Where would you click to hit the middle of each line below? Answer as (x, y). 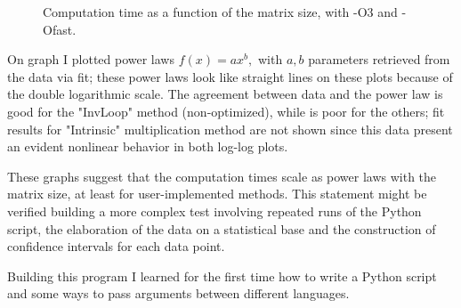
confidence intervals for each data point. (116, 246)
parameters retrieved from (379, 59)
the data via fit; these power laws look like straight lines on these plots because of (230, 76)
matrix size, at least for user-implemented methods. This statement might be (217, 194)
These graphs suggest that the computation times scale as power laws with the (222, 176)
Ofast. (60, 29)
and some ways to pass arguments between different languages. (178, 293)
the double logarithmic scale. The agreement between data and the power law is (225, 94)
